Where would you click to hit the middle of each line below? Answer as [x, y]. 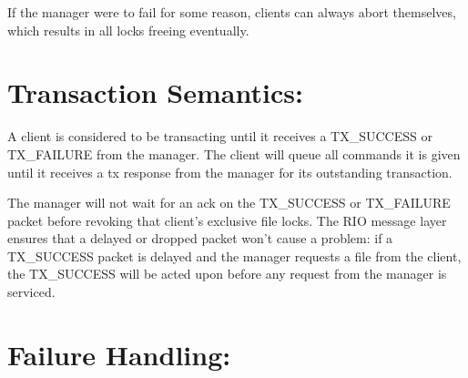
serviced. [31, 292]
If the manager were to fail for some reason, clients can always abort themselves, [232, 12]
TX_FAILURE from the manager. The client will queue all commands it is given [234, 153]
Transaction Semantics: [155, 92]
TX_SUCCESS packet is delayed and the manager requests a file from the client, [234, 255]
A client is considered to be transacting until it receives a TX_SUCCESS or [220, 136]
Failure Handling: [119, 354]
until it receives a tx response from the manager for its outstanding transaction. [230, 172]
